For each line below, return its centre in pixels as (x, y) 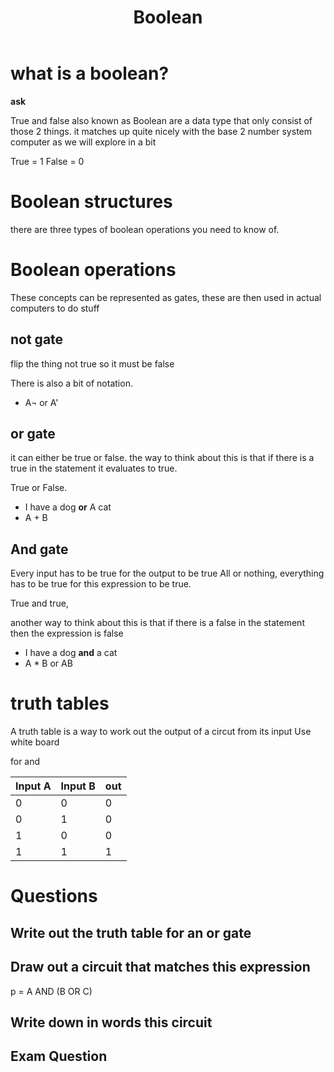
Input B (78, 786)
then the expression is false (67, 633)
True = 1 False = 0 (47, 161)
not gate (37, 339)
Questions (54, 896)
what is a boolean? (90, 73)
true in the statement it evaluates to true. (94, 468)
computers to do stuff (55, 308)
